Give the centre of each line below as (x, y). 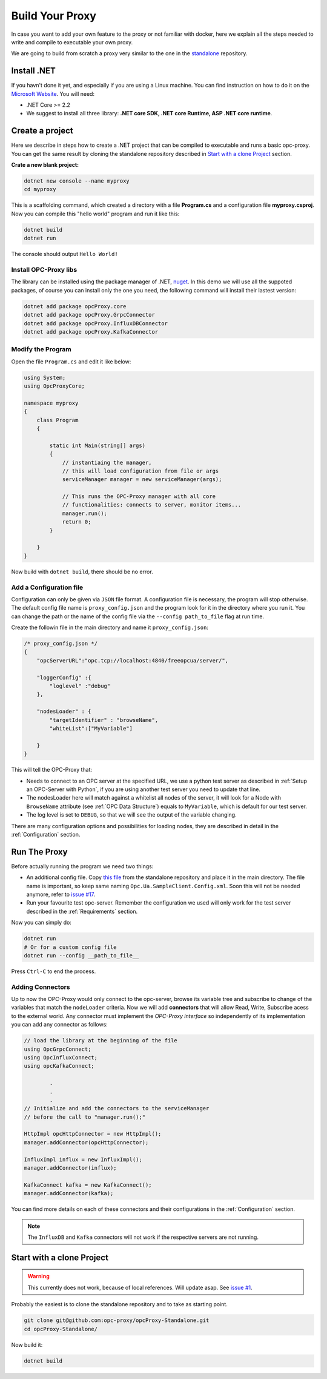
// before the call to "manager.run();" (84, 1117)
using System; (45, 377)
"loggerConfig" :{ (64, 677)
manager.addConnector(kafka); (69, 1193)
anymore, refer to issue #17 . (61, 894)
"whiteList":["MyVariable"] (91, 728)
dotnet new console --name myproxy (77, 181)
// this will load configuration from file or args (140, 471)
